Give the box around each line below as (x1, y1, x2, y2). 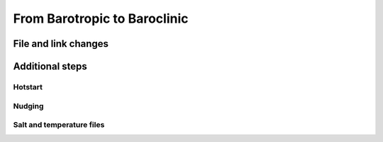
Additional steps (13, 60, 88, 72)
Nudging (13, 101, 44, 111)
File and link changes (13, 38, 109, 50)
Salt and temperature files (13, 120, 105, 130)
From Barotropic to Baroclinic (13, 11, 189, 26)
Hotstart (13, 82, 43, 92)
